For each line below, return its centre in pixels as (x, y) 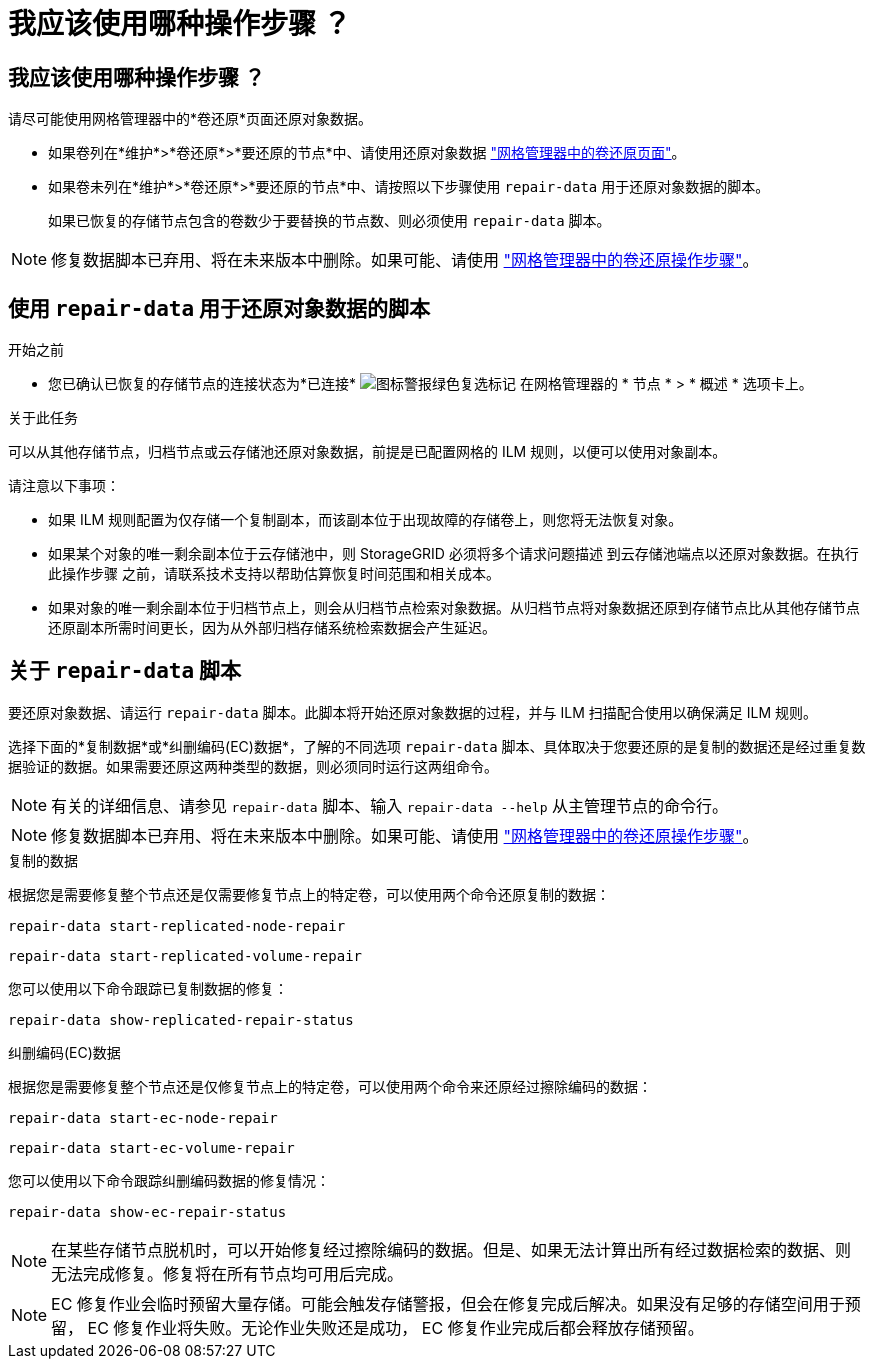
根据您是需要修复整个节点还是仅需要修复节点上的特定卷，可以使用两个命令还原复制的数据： (309, 894)
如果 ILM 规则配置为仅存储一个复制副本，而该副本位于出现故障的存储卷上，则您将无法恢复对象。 (365, 520)
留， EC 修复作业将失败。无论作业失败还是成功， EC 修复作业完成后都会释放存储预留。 (377, 1327)
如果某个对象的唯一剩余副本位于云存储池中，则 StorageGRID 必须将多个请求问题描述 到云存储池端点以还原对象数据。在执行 (453, 554)
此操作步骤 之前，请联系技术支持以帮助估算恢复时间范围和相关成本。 (274, 574)
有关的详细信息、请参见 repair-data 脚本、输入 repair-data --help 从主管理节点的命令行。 (390, 805)
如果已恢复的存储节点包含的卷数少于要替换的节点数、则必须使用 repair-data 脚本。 (329, 221)
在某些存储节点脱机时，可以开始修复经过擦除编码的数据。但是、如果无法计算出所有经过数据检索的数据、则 (451, 1249)
